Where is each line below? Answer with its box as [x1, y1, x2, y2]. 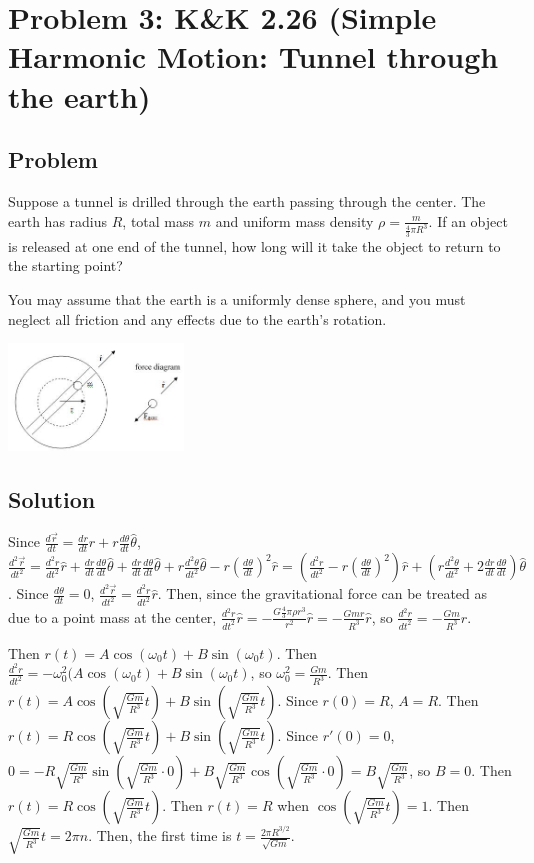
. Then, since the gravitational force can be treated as [157, 583, 488, 604]
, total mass [122, 210, 195, 231]
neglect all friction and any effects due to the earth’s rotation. [8, 308, 387, 329]
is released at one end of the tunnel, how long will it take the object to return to [8, 235, 501, 256]
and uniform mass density [215, 210, 374, 231]
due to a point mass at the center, [8, 606, 217, 627]
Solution [8, 483, 96, 514]
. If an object [428, 210, 508, 231]
